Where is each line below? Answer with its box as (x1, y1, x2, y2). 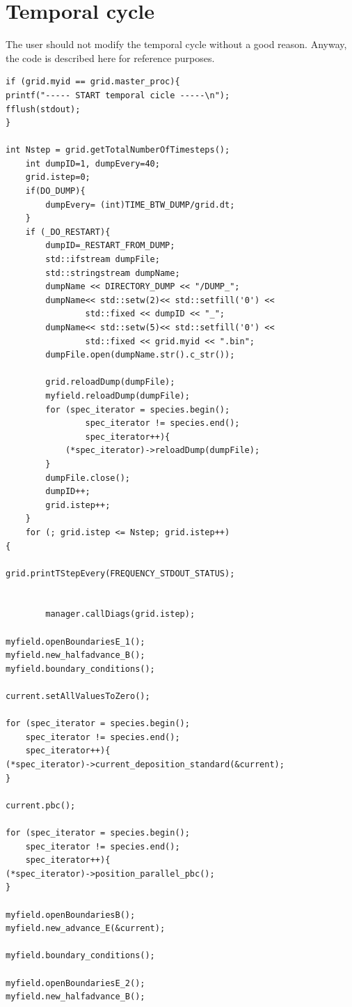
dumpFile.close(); (45, 472, 130, 483)
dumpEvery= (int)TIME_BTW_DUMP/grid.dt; (45, 199, 235, 210)
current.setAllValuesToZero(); (6, 691, 150, 702)
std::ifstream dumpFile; (45, 254, 160, 265)
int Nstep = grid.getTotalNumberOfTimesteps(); (6, 145, 230, 155)
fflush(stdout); (6, 104, 81, 114)
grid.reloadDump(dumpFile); (45, 377, 175, 387)
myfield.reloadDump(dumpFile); (45, 390, 190, 401)
